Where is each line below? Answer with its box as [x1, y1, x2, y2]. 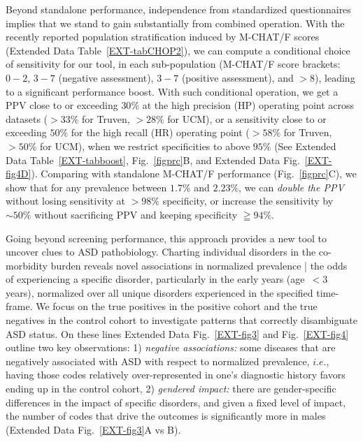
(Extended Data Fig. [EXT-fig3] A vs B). [6, 422, 181, 436]
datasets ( [6, 111, 48, 126]
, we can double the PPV [239, 179, 344, 194]
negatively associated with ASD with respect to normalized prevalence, [6, 353, 310, 368]
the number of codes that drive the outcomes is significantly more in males [6, 408, 326, 423]
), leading [315, 70, 355, 84]
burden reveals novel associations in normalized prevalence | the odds [50, 258, 348, 272]
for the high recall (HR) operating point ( [71, 125, 250, 140]
